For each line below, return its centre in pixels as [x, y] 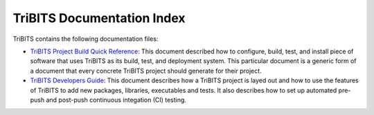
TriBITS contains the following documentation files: [86, 39]
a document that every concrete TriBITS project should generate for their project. [146, 71]
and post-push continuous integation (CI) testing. [116, 100]
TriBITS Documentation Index [99, 18]
